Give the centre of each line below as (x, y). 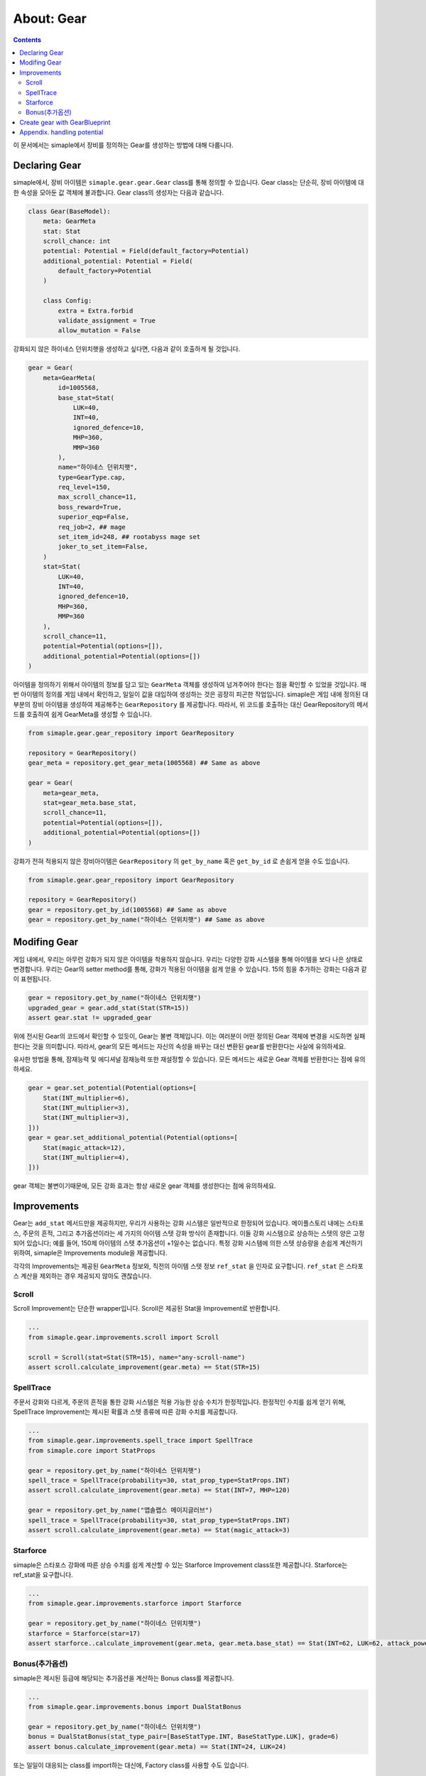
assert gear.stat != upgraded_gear (90, 1018)
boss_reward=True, (90, 507)
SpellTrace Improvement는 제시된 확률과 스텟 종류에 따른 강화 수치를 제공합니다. (125, 1412)
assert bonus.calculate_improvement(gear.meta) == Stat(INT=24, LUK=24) (157, 1747)
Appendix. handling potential (61, 132)
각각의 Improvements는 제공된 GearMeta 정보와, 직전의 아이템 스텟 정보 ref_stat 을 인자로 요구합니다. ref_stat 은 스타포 (188, 1266)
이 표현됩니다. (32, 979)
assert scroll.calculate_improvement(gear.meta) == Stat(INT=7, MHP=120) (159, 1490)
